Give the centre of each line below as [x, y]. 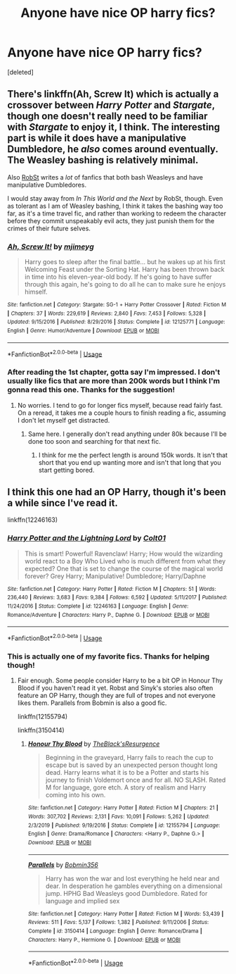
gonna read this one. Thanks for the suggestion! [91, 390]
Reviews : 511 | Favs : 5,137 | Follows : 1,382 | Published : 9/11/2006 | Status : [118, 923]
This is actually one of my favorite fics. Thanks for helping [109, 656]
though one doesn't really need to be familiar [107, 117]
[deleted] [20, 72]
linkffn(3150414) [41, 730]
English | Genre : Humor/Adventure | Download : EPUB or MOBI [83, 331]
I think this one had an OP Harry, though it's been [117, 492]
